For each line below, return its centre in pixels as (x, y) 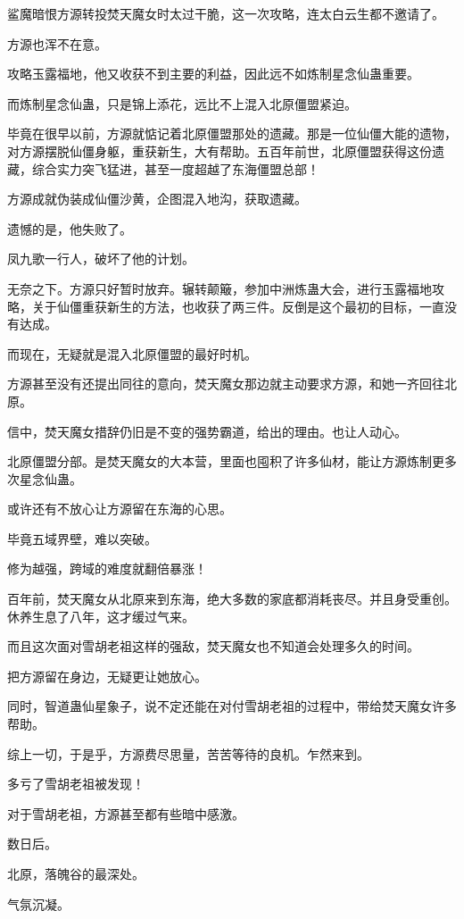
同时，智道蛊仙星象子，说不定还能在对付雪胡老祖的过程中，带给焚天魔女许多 (232, 706)
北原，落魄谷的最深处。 (76, 873)
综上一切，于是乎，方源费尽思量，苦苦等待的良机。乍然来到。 (188, 753)
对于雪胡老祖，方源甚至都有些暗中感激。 (126, 813)
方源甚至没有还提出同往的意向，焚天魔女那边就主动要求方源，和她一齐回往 (226, 384)
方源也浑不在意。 (57, 43)
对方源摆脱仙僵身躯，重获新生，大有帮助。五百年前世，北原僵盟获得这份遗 (226, 150)
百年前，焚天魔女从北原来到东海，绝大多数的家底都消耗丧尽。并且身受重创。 (232, 599)
